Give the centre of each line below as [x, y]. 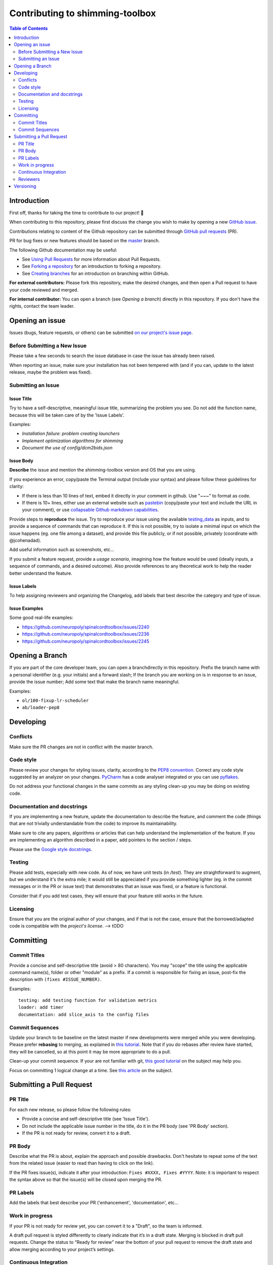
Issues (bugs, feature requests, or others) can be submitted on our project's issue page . [101, 333]
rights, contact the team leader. [42, 306]
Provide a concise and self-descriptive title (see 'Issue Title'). [86, 1119]
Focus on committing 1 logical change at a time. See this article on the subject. [91, 1070]
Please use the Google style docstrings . [51, 849]
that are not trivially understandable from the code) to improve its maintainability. [94, 824]
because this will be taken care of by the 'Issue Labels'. [67, 415]
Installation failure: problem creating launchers [71, 434]
